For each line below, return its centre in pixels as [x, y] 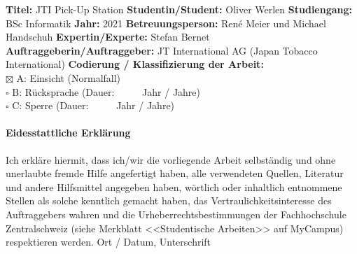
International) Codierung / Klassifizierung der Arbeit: [135, 64]
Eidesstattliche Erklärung [68, 133]
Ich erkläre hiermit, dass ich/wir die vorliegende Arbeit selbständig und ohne [171, 159]
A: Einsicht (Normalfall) [69, 77]
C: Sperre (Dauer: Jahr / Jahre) [93, 105]
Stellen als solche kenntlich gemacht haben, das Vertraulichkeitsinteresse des [169, 200]
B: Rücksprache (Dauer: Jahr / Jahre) [106, 91]
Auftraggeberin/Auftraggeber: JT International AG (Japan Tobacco [162, 50]
